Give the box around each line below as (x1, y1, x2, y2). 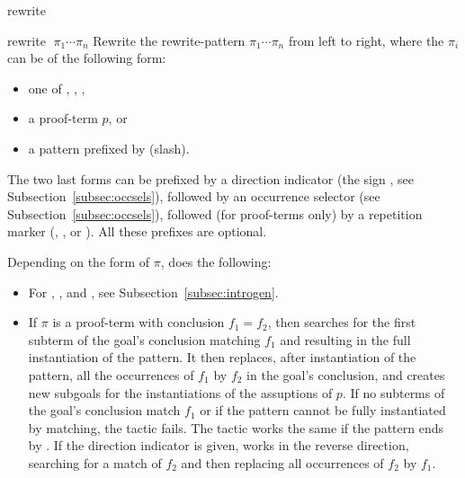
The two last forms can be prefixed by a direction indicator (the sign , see (7, 169, 414, 188)
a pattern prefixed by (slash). (28, 138, 190, 157)
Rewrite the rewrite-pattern (93, 31, 246, 49)
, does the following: (160, 252, 272, 270)
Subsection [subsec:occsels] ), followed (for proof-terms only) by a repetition (7, 204, 423, 223)
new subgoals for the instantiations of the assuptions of (28, 383, 333, 402)
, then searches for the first (267, 313, 416, 332)
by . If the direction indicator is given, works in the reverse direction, (28, 436, 409, 455)
